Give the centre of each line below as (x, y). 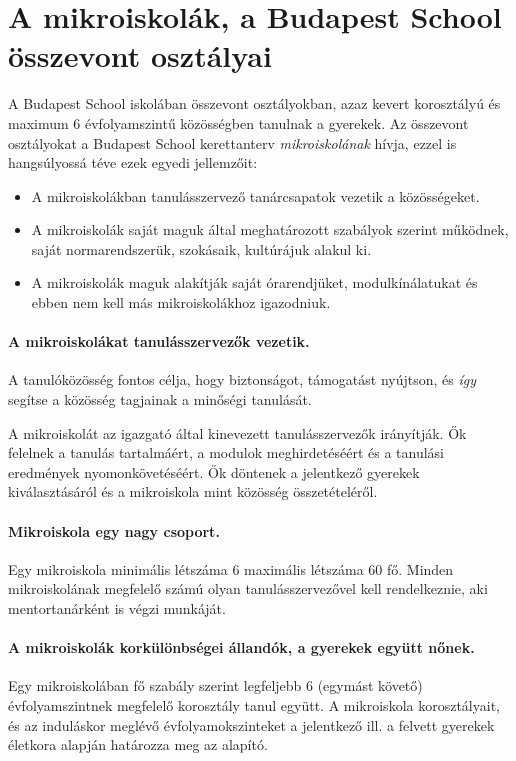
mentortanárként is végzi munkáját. (117, 608)
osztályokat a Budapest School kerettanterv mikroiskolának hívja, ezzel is (232, 142)
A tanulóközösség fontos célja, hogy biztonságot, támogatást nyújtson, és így (242, 379)
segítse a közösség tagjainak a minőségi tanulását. (160, 399)
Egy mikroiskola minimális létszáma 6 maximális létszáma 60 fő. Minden (231, 568)
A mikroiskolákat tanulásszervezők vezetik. (159, 341)
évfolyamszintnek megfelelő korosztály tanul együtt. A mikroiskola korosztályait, (254, 704)
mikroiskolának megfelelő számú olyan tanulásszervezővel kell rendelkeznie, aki (248, 588)
